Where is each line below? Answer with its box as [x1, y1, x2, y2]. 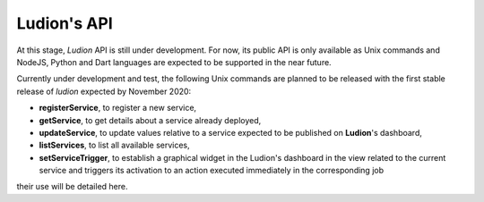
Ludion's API [16, 13, 114, 33]
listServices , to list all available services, [39, 139, 190, 151]
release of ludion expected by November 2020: [16, 86, 192, 97]
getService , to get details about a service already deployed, [39, 114, 262, 125]
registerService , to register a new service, [39, 103, 197, 114]
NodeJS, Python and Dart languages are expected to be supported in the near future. [16, 56, 332, 67]
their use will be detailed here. [16, 181, 128, 192]
